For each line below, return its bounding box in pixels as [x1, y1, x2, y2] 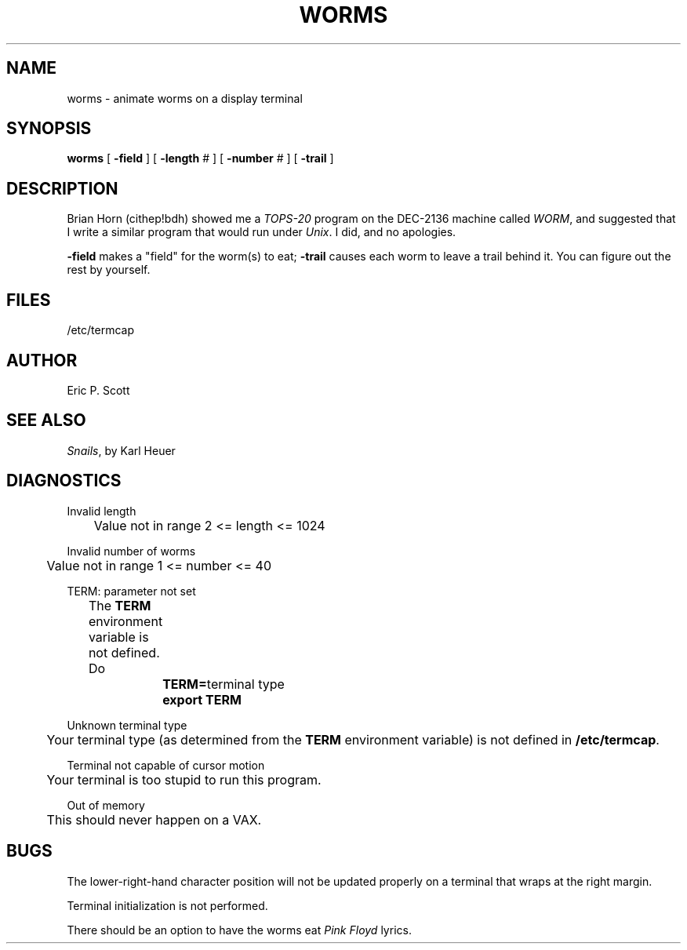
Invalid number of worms [67, 544, 196, 558]
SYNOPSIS [6, 118, 92, 139]
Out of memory [67, 798, 145, 812]
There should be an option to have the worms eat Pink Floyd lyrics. [67, 923, 412, 937]
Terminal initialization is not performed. [67, 898, 268, 912]
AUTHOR [6, 350, 78, 370]
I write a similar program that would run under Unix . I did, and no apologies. [67, 225, 456, 239]
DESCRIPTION [6, 178, 118, 198]
